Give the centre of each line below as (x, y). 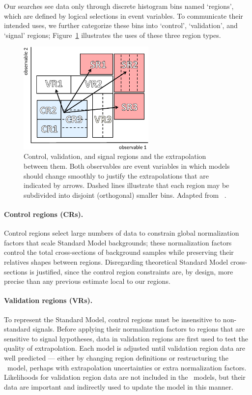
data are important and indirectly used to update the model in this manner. (119, 386)
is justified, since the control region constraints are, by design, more (131, 271)
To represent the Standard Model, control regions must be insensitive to (112, 319)
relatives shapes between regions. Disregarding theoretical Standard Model (116, 261)
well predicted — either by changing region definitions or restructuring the (116, 357)
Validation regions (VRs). (48, 300)
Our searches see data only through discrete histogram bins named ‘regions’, (119, 6)
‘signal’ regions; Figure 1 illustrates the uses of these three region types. (112, 35)
